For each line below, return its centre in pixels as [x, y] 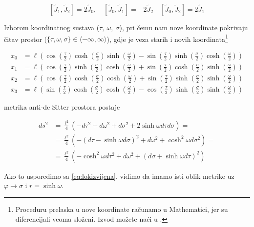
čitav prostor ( [26, 39]
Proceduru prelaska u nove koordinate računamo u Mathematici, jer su [122, 209]
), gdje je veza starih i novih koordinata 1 [167, 38]
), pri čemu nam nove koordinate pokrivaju [184, 27]
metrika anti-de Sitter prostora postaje [62, 106]
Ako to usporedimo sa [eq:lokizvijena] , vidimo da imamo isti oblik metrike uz [119, 176]
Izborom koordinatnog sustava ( [52, 27]
